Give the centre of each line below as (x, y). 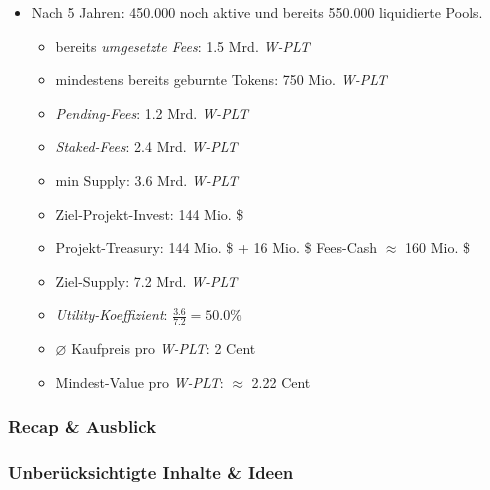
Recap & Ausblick (82, 426)
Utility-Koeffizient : (111, 314)
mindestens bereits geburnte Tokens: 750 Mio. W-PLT (221, 79)
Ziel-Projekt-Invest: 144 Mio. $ (149, 213)
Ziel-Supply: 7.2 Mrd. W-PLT (146, 280)
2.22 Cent (281, 381)
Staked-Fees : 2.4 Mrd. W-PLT (146, 146)
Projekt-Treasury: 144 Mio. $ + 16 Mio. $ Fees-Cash (216, 247)
